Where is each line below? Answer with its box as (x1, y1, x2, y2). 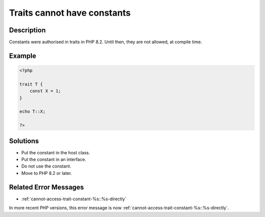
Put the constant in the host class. (21, 149, 90, 155)
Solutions (9, 137, 39, 145)
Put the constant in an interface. (21, 157, 86, 163)
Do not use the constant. (21, 163, 71, 169)
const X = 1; (29, 88, 61, 94)
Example (9, 51, 36, 60)
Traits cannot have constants (9, 7, 131, 18)
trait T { (19, 81, 43, 87)
